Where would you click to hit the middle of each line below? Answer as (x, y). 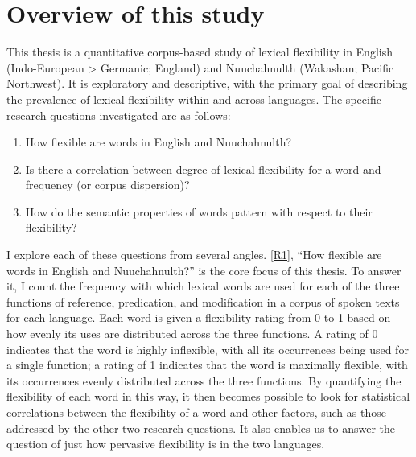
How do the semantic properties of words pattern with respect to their (199, 211)
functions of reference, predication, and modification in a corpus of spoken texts (203, 301)
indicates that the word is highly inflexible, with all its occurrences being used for (208, 349)
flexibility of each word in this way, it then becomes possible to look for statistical (208, 396)
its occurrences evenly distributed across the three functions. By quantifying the (204, 380)
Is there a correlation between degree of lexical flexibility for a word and (203, 169)
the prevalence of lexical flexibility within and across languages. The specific (194, 99)
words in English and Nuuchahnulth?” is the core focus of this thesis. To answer (204, 270)
